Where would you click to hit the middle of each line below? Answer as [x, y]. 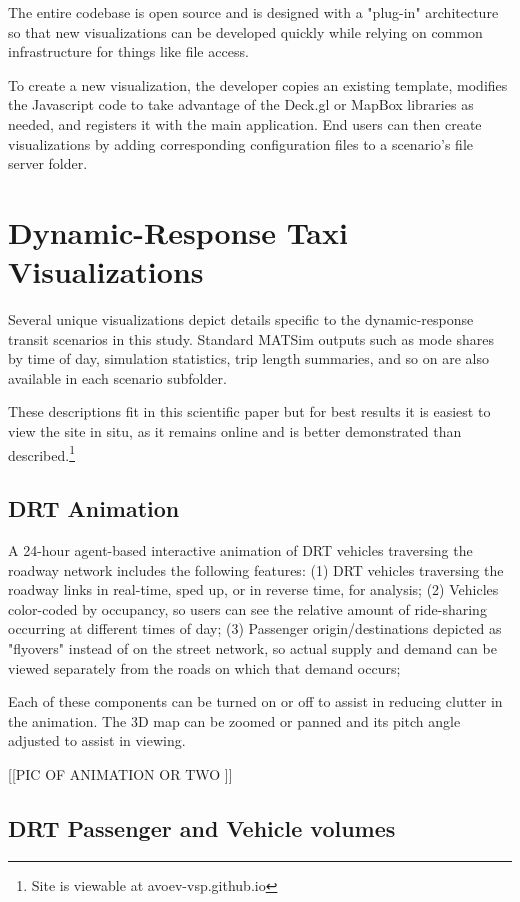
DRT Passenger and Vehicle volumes [202, 828]
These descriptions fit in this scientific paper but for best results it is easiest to [249, 411]
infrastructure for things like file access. [128, 51]
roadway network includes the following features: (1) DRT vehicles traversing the [256, 569]
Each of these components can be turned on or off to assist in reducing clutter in [255, 701]
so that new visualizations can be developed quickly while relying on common [245, 31]
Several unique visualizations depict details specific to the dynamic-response [241, 319]
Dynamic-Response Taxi [178, 231]
